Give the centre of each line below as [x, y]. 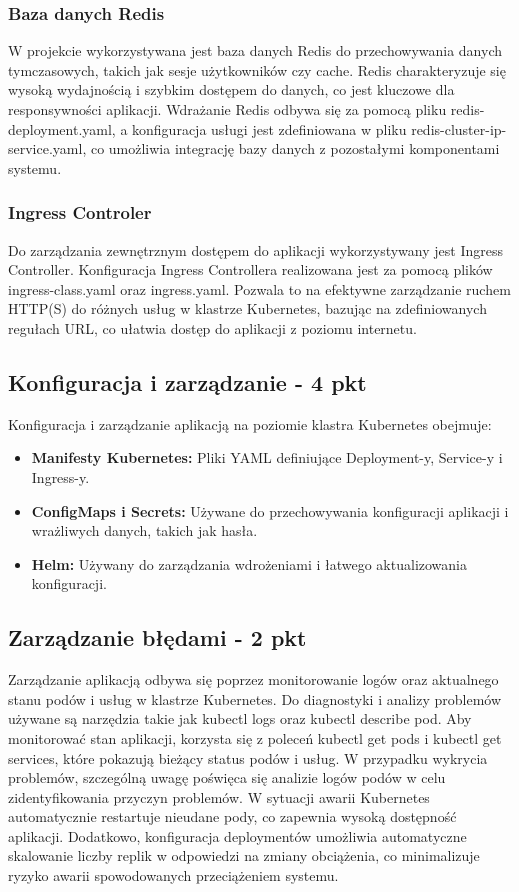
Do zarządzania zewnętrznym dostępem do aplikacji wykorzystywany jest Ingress [255, 249]
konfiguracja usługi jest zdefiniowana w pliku [269, 128]
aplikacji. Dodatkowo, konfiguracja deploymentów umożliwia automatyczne [237, 835]
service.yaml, [47, 148]
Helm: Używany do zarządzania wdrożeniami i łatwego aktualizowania [249, 563]
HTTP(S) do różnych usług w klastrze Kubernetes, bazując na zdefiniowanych [247, 308]
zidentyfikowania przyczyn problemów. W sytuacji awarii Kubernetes [219, 796]
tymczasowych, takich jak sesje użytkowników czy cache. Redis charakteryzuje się [257, 69]
